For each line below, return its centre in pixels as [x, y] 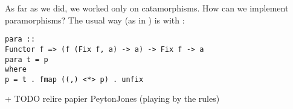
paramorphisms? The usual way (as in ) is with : [95, 20]
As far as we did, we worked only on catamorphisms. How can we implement [147, 8]
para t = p [27, 59]
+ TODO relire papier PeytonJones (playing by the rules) [112, 98]
